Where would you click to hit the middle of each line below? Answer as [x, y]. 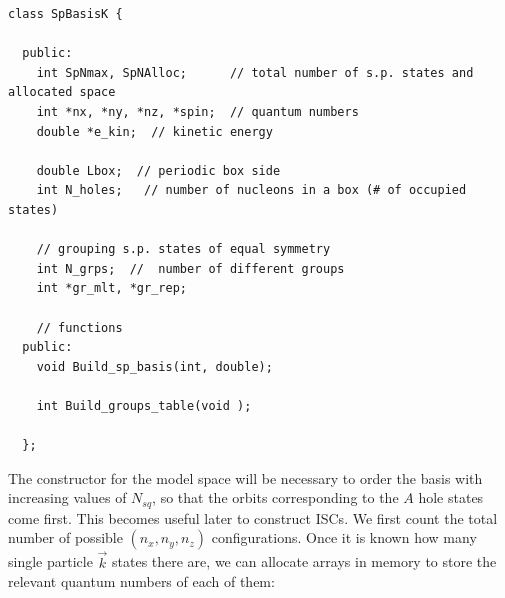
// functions [79, 327]
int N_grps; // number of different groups [190, 268]
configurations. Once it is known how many [344, 537]
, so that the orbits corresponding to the [275, 497]
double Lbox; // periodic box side [158, 170]
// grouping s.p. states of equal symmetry [183, 249]
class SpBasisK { [65, 14]
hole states [451, 497]
